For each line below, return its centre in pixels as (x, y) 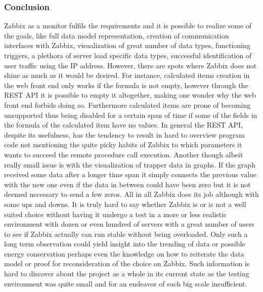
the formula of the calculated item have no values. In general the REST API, (124, 125)
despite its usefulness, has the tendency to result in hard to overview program (124, 134)
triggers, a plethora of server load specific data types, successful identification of (128, 55)
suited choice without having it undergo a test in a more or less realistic (116, 214)
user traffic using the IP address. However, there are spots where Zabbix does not (130, 65)
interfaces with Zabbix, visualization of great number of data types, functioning (127, 45)
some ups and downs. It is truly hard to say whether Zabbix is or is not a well (125, 204)
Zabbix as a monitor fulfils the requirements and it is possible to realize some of (128, 26)
